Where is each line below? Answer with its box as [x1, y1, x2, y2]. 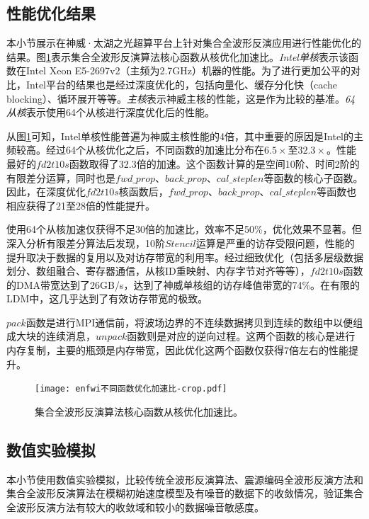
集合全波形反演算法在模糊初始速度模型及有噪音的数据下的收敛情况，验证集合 [6, 486, 363, 501]
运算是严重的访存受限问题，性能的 [195, 235, 355, 250]
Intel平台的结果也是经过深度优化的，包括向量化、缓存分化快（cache [25, 76, 338, 91]
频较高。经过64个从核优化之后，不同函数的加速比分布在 [6, 142, 264, 157]
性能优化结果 [6, 2, 96, 24]
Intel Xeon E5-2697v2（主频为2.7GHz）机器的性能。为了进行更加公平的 [25, 63, 351, 78]
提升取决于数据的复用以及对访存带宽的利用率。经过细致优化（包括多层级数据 [6, 249, 363, 264]
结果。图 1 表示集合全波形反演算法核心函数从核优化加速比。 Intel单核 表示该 [6, 49, 348, 64]
